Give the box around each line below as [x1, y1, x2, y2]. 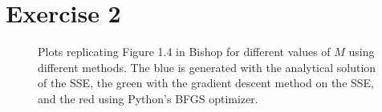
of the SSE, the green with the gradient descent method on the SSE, [38, 74, 375, 91]
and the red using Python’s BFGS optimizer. [38, 90, 258, 106]
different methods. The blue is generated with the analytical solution [38, 58, 376, 75]
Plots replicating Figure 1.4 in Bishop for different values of [38, 43, 331, 60]
